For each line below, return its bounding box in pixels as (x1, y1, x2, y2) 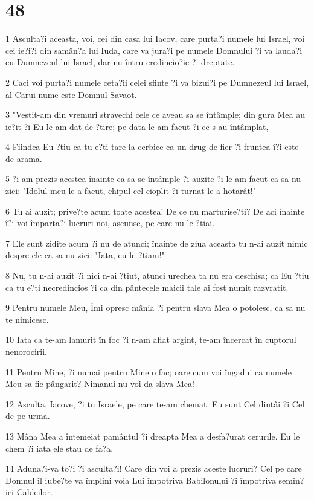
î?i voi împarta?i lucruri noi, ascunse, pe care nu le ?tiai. (5, 216, 215, 229)
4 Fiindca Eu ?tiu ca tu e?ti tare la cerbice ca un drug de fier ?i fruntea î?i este (5, 140, 299, 153)
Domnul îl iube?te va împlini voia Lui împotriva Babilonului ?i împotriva (5, 473, 276, 486)
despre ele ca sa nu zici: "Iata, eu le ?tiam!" (5, 248, 165, 261)
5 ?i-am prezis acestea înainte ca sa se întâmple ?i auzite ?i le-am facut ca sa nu (5, 172, 301, 185)
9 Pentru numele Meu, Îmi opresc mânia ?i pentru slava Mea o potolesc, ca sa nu (5, 301, 306, 314)
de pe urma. (5, 409, 50, 422)
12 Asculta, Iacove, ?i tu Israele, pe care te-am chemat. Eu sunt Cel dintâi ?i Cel (5, 397, 305, 410)
